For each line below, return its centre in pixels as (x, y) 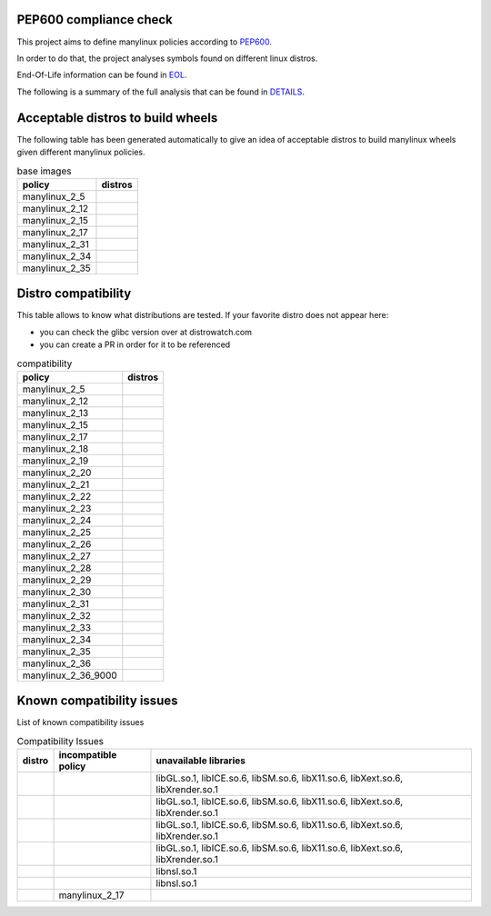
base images (44, 171)
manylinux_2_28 (57, 568)
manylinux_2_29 (57, 580)
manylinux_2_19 (55, 461)
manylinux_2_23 (57, 508)
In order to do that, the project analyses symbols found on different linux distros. (167, 58)
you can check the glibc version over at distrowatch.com (146, 332)
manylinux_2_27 (56, 556)
